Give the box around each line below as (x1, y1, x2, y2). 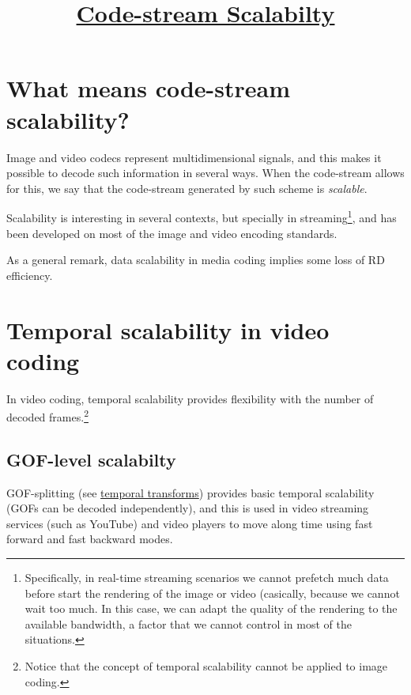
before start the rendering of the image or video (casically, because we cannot (25, 584, 400, 601)
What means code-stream (6, 72, 291, 104)
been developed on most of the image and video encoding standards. (6, 225, 337, 241)
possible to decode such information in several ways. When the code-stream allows (6, 164, 405, 181)
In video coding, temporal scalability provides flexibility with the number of (6, 390, 374, 406)
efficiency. (6, 266, 53, 283)
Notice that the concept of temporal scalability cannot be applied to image (25, 658, 388, 674)
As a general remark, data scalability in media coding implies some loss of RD (6, 251, 385, 268)
